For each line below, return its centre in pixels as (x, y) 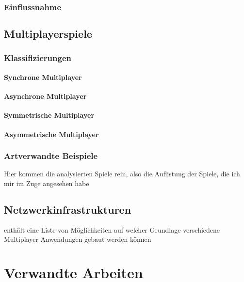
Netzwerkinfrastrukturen (68, 210)
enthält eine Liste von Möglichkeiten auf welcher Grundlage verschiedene (112, 229)
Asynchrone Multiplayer (45, 96)
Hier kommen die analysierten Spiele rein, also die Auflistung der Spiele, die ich (122, 174)
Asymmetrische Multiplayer (51, 134)
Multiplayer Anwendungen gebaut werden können (78, 239)
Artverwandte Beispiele (51, 156)
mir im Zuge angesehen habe (47, 183)
